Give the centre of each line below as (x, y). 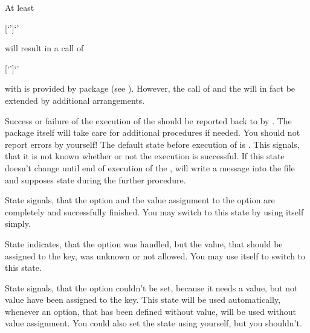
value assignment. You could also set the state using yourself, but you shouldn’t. (153, 323)
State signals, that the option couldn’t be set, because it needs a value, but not (151, 287)
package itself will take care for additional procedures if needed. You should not (153, 132)
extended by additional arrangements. (75, 100)
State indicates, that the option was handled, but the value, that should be (144, 243)
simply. (18, 224)
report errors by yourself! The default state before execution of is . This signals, (152, 144)
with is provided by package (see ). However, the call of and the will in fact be (150, 88)
